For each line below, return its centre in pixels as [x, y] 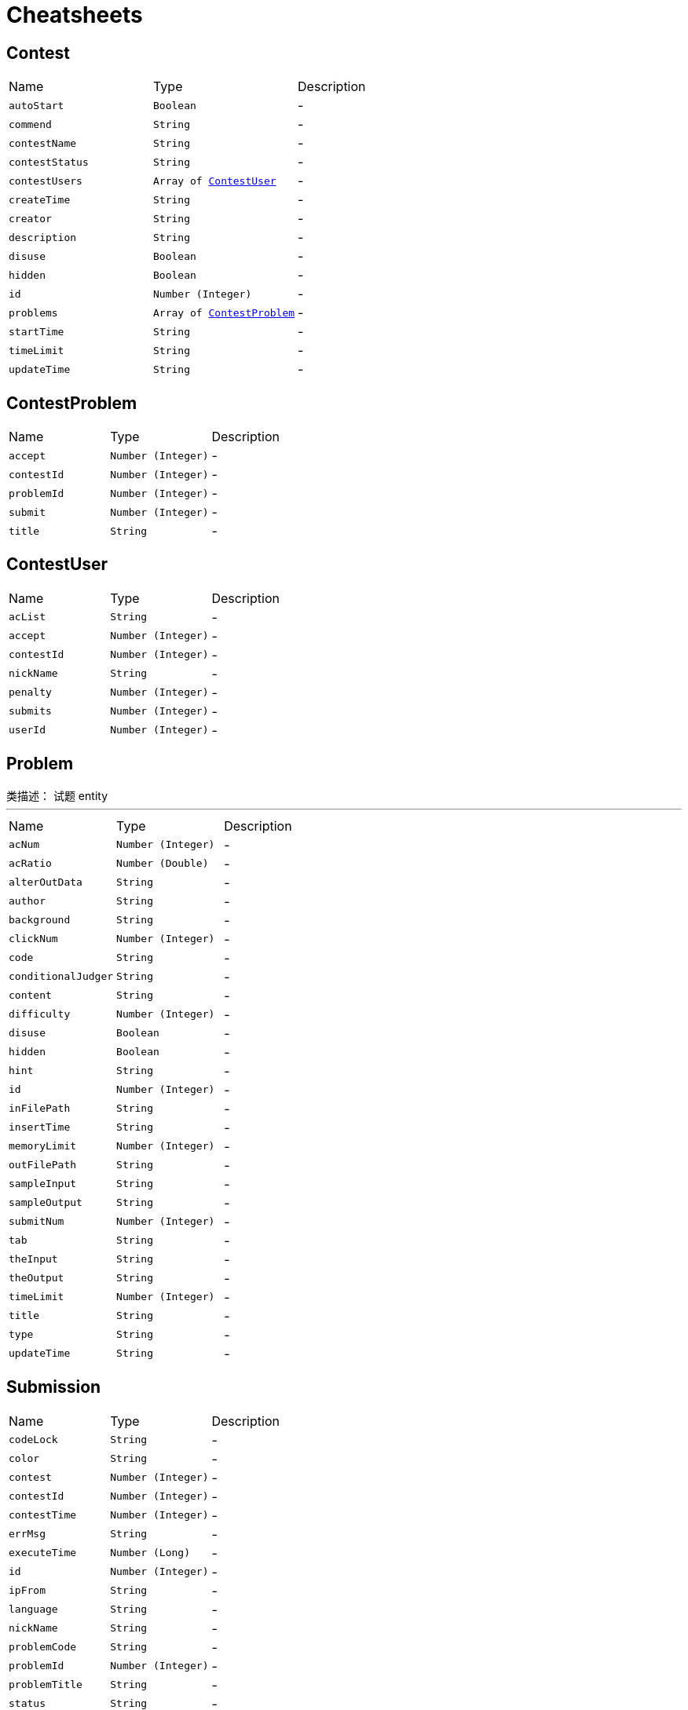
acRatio [30, 864]
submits [30, 711]
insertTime [40, 1127]
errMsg [27, 1534]
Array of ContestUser [215, 181]
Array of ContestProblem [224, 312]
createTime [40, 199]
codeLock [33, 1440]
